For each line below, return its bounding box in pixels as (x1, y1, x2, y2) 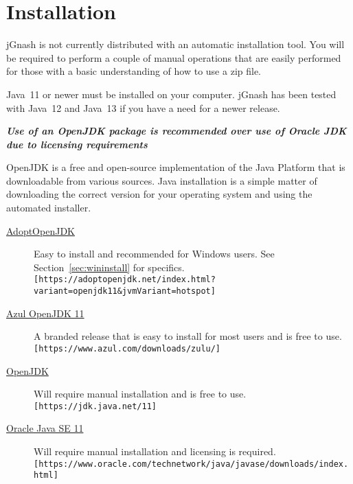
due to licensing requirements (6, 137, 148, 151)
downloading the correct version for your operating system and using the (6, 187, 312, 201)
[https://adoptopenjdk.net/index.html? (34, 275, 216, 285)
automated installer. (6, 200, 91, 215)
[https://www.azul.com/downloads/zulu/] (34, 343, 221, 354)
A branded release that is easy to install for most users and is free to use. (34, 329, 342, 343)
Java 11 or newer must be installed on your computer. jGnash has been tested (6, 87, 337, 101)
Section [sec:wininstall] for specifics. (34, 260, 185, 274)
